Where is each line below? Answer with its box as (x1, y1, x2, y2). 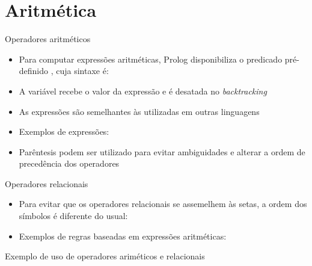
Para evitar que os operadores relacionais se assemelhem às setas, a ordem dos (19, 197, 307, 210)
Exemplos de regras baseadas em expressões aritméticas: (19, 229, 227, 242)
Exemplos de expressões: (19, 125, 109, 138)
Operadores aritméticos (5, 32, 91, 45)
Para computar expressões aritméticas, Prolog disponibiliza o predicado (19, 52, 283, 65)
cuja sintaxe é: (56, 64, 109, 77)
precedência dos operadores (19, 157, 120, 170)
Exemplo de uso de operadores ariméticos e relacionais (5, 250, 205, 262)
